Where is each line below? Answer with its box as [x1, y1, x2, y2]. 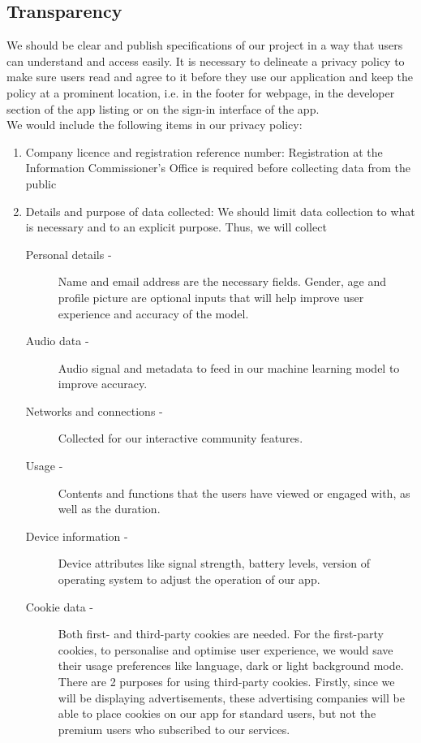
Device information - [25, 527, 128, 544]
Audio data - [25, 332, 89, 349]
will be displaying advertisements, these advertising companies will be [58, 689, 405, 706]
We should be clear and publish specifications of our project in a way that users [6, 37, 403, 54]
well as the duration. [58, 500, 161, 517]
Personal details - [25, 245, 112, 262]
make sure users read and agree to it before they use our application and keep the [6, 68, 414, 85]
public [25, 175, 57, 192]
